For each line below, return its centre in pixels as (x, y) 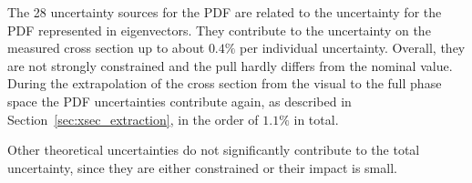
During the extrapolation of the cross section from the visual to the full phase (225, 83)
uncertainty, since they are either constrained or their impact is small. (202, 167)
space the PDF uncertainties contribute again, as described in (180, 101)
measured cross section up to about (106, 48)
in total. (316, 119)
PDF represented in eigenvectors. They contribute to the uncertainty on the (219, 30)
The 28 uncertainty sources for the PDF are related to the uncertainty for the (225, 12)
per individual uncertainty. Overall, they (353, 48)
